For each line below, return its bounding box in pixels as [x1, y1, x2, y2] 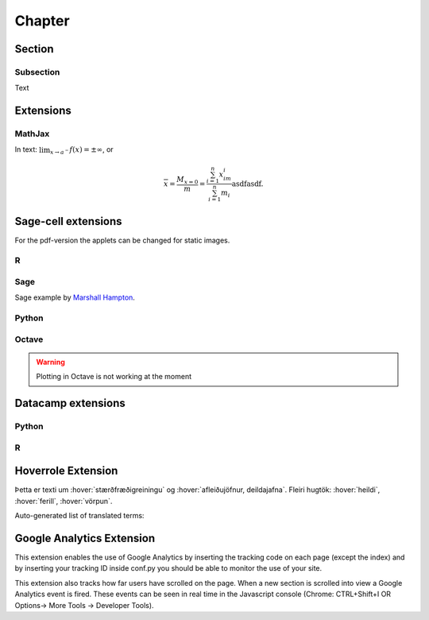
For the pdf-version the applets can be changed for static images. [14, 235, 230, 245]
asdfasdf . [231, 179, 264, 188]
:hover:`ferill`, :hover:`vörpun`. [14, 496, 113, 506]
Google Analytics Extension [14, 531, 155, 544]
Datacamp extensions [14, 397, 126, 410]
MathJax [14, 128, 50, 139]
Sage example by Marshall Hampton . [14, 293, 135, 302]
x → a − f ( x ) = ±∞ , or [49, 145, 114, 157]
